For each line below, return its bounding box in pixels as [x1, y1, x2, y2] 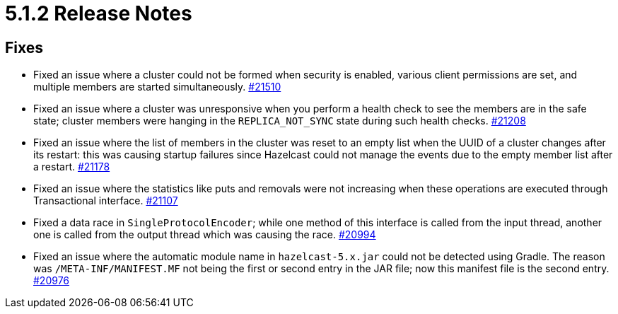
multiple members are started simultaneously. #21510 [33, 81, 281, 93]
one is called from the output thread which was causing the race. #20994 [33, 228, 376, 241]
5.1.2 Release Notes [5, 1, 192, 25]
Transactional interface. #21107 [33, 194, 178, 207]
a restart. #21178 [33, 161, 110, 173]
